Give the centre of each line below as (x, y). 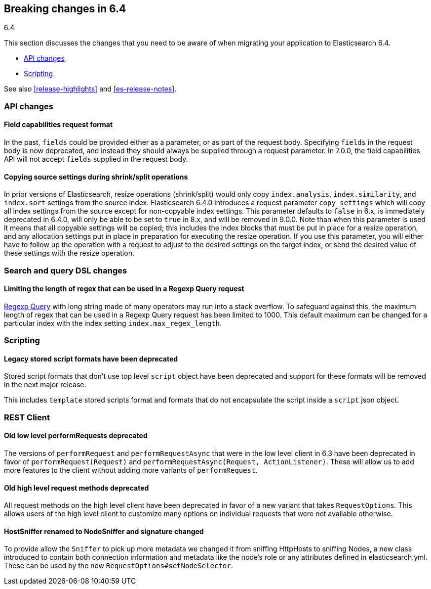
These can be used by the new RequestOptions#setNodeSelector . (118, 566)
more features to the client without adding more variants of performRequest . (131, 470)
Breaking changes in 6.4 (65, 9)
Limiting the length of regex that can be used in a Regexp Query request (124, 289)
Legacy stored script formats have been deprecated (91, 359)
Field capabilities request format (59, 125)
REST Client (27, 417)
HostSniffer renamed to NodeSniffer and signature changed (104, 531)
